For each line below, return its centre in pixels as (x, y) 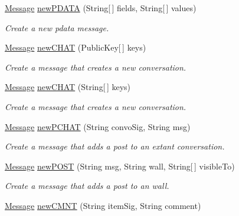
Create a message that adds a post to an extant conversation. (115, 146)
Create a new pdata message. (57, 27)
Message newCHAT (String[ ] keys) (68, 87)
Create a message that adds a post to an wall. (87, 186)
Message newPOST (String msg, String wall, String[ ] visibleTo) (120, 166)
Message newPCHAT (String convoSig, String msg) (98, 126)
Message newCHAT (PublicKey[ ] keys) (76, 47)
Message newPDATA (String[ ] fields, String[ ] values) (101, 8)
